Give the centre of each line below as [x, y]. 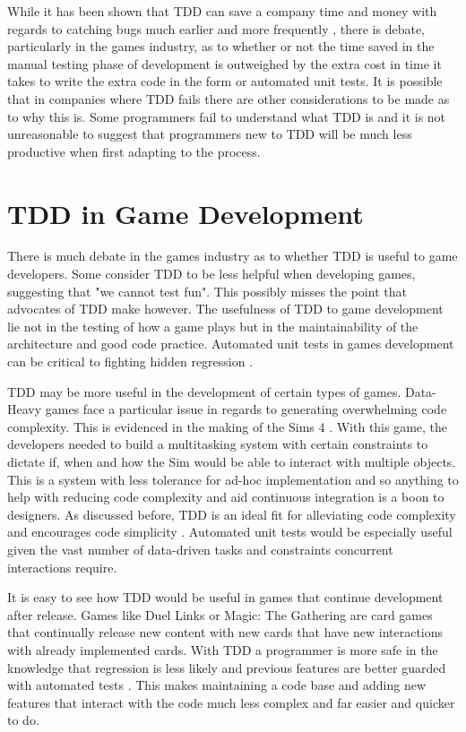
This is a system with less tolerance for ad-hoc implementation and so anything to [233, 479]
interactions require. [62, 567]
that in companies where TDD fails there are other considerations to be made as [229, 98]
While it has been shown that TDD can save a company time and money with [222, 11]
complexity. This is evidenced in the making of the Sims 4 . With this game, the [228, 426]
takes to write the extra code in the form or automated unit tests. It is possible [225, 81]
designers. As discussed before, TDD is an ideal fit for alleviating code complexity [232, 514]
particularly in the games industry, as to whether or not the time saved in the [221, 46]
